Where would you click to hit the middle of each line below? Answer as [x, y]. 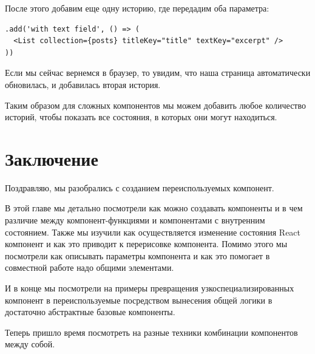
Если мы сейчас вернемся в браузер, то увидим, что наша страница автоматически [158, 73]
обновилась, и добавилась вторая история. [83, 84]
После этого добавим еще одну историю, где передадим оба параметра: [137, 8]
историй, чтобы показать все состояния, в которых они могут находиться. [141, 117]
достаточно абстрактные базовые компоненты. [90, 312]
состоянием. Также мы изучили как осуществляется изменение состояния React [153, 232]
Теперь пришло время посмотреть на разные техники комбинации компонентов [151, 332]
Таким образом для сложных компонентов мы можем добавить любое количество [155, 105]
